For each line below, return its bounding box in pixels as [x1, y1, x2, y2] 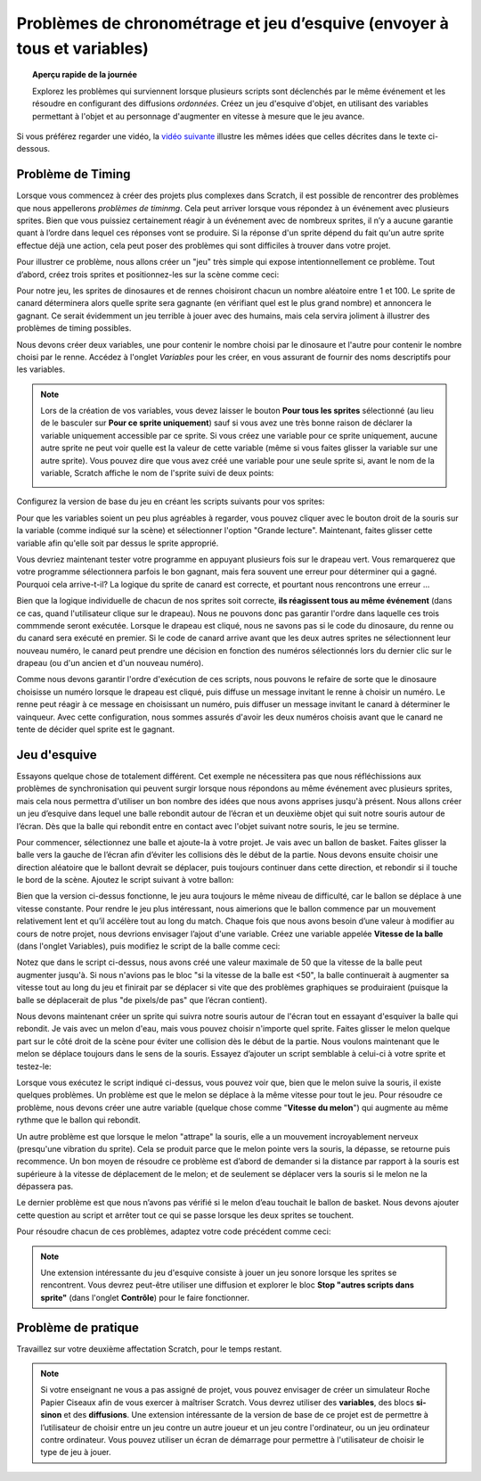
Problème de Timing [16, 167, 131, 182]
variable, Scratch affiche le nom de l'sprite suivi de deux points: [40, 468, 274, 479]
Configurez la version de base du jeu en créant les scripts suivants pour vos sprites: [16, 496, 325, 507]
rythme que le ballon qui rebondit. [16, 1115, 142, 1125]
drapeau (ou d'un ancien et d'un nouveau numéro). [16, 658, 204, 669]
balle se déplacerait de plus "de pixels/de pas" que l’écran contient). [16, 994, 267, 1005]
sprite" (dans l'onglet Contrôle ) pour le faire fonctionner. [40, 1292, 249, 1303]
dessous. [16, 144, 51, 154]
